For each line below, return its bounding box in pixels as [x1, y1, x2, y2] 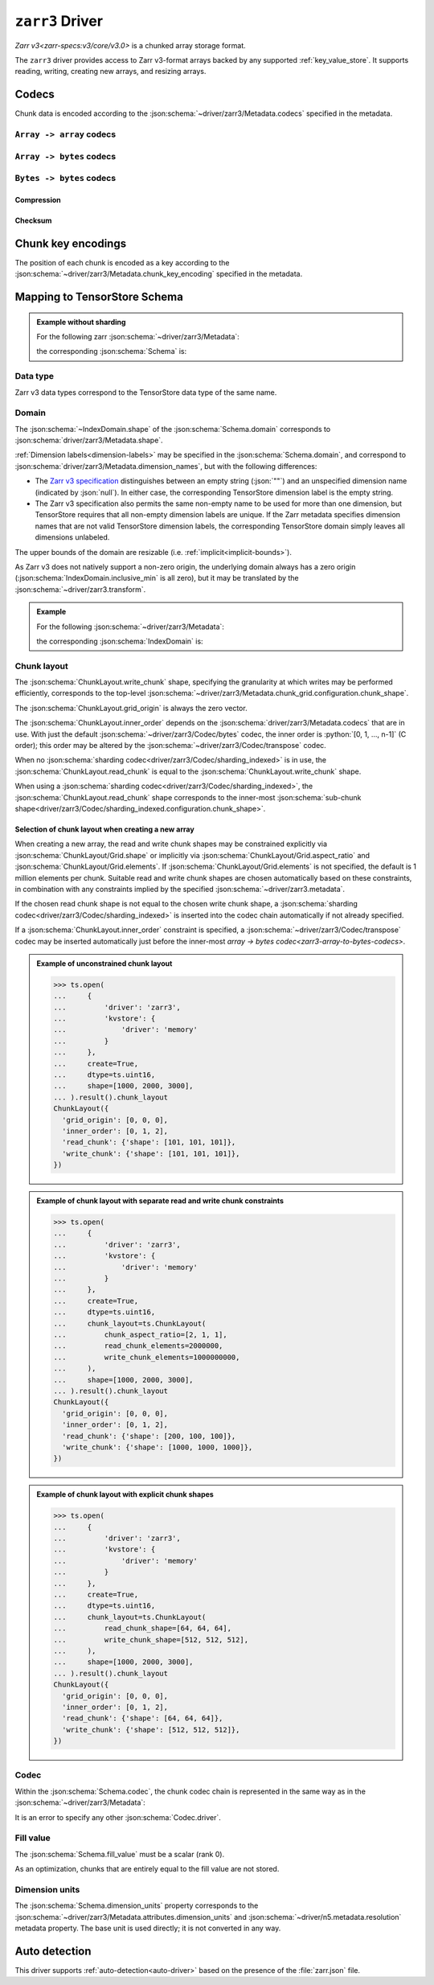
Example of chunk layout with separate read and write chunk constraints [36, 1196, 285, 1206]
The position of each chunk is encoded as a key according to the [14, 257, 230, 267]
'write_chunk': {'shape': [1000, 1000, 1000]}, [61, 1442, 253, 1452]
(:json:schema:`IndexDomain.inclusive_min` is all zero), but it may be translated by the [14, 573, 299, 583]
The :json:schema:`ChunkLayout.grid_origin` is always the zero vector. [14, 703, 248, 713]
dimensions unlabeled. [35, 532, 110, 542]
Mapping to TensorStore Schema [14, 290, 184, 304]
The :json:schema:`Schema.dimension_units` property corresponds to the [14, 1901, 259, 1910]
